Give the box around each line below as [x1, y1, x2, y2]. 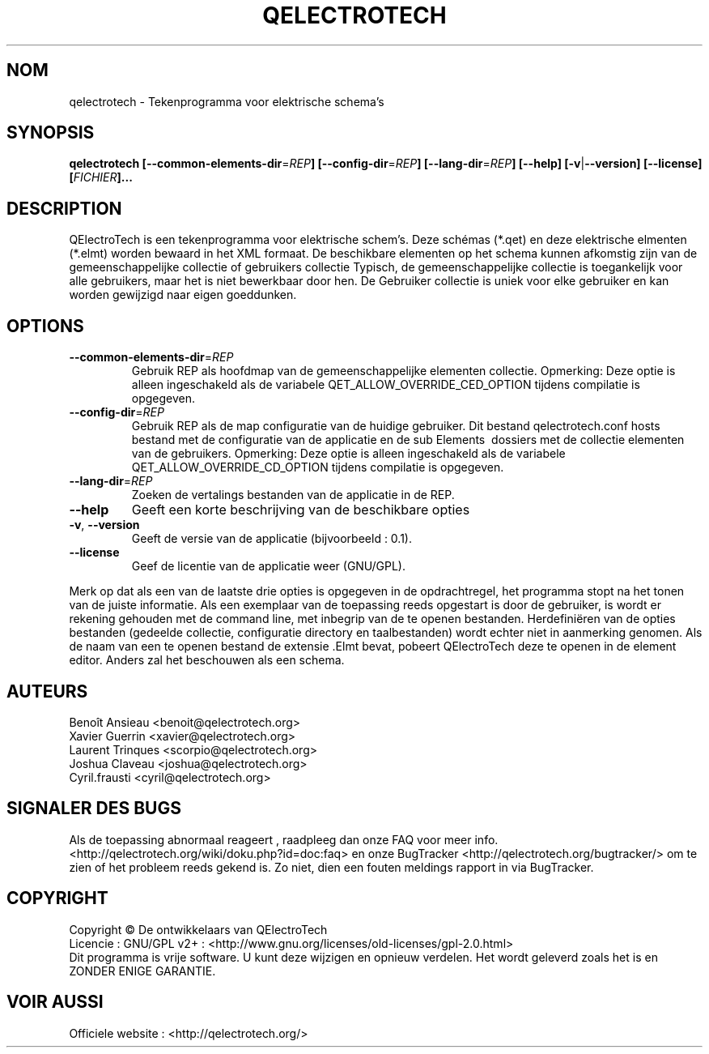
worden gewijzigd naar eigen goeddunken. [69, 288, 297, 302]
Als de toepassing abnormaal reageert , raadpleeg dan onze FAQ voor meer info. [69, 832, 499, 847]
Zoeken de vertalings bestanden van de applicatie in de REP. [131, 488, 455, 502]
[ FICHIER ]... [69, 170, 133, 185]
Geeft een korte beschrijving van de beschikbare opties [131, 501, 470, 518]
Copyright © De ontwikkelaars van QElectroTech [69, 922, 328, 937]
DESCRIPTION [6, 198, 122, 219]
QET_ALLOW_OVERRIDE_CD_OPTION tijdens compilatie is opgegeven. [131, 460, 504, 475]
